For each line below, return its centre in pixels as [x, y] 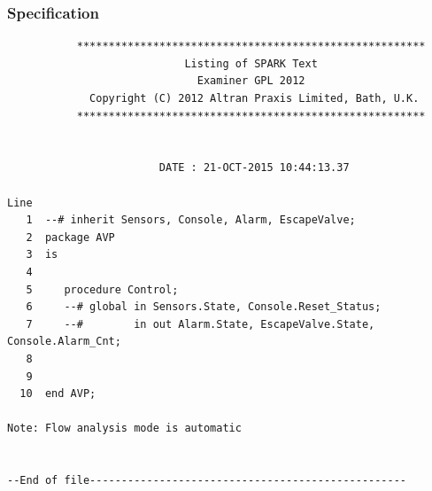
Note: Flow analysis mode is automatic [124, 429]
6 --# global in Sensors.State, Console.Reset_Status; [204, 307]
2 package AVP [70, 237]
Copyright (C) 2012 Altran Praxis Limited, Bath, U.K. [255, 98]
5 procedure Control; [102, 289]
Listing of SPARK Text [251, 63]
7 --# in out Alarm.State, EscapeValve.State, [201, 324]
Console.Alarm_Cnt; [64, 342]
